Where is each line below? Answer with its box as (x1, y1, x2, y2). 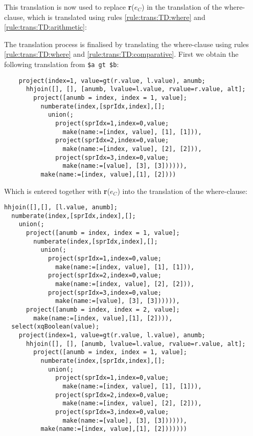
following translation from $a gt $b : (4, 58, 119, 69)
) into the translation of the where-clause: (117, 185, 247, 196)
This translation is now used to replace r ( (4, 2, 134, 12)
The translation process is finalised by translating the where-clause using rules (4, 38, 249, 49)
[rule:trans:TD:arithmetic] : (4, 21, 87, 32)
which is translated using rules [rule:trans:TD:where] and (27, 11, 205, 22)
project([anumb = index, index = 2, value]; (26, 306, 180, 313)
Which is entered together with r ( (4, 185, 110, 196)
